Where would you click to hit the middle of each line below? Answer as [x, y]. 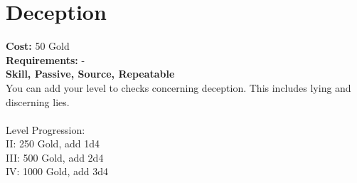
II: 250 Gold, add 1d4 [53, 143]
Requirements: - [46, 59]
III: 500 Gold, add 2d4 [55, 157]
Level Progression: [46, 129]
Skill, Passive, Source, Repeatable [90, 74]
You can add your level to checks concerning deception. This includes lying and [178, 87]
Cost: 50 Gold [38, 46]
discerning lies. [38, 101]
